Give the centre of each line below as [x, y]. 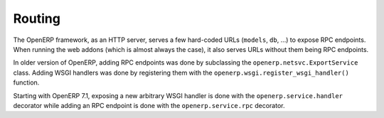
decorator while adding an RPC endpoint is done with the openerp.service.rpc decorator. [149, 105]
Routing [37, 18]
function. [26, 82]
